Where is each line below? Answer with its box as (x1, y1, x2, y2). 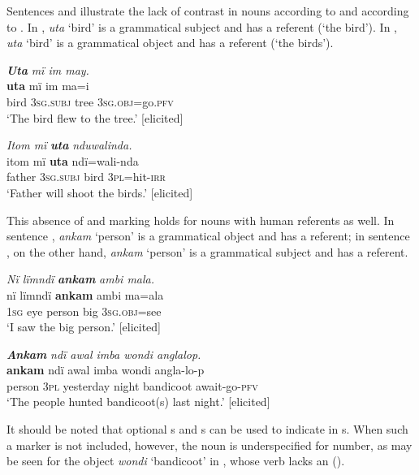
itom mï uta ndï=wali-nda (6, 152, 139, 169)
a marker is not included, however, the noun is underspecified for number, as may (6, 436, 413, 453)
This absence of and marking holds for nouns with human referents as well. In (6, 211, 395, 228)
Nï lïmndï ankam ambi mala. (6, 270, 155, 287)
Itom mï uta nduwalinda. (6, 136, 132, 153)
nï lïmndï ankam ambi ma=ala (6, 286, 164, 303)
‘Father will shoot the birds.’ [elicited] (6, 184, 193, 201)
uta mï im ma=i (6, 77, 89, 94)
